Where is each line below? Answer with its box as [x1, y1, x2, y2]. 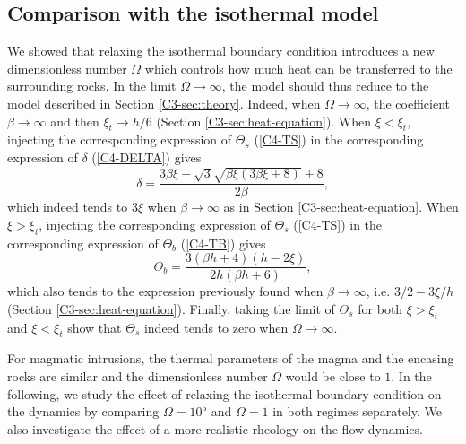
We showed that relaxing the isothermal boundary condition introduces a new [7, 41, 435, 60]
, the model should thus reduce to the [221, 76, 429, 95]
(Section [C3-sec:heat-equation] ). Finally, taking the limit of [7, 299, 335, 318]
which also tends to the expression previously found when [7, 282, 324, 300]
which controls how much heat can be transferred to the [144, 58, 453, 77]
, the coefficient [366, 93, 450, 112]
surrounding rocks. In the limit [7, 76, 177, 95]
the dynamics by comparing [7, 402, 160, 421]
